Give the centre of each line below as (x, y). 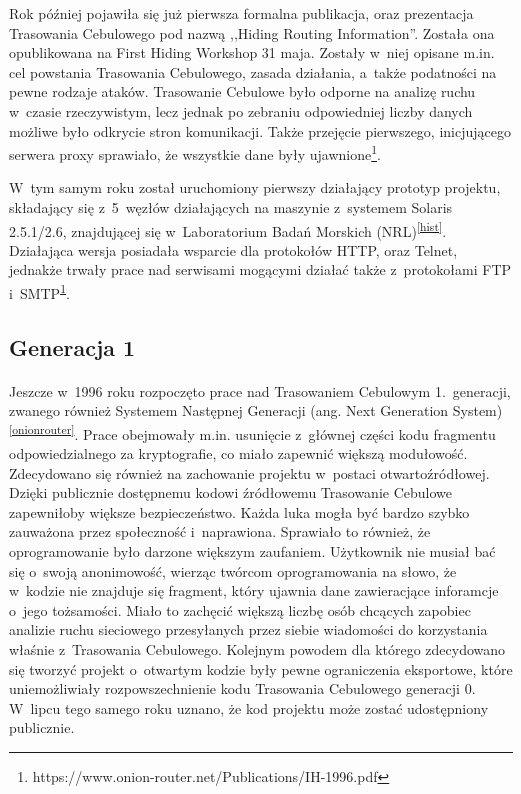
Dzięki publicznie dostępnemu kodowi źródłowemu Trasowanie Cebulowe (230, 492)
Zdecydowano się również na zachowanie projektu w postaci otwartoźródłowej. (249, 472)
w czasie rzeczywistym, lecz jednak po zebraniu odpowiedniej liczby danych (241, 110)
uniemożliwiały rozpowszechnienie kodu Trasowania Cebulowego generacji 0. (242, 688)
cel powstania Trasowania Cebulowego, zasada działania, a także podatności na (253, 71)
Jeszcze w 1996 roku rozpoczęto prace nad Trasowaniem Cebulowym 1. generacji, (260, 390)
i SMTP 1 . (39, 291)
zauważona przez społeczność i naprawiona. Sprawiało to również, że (220, 531)
